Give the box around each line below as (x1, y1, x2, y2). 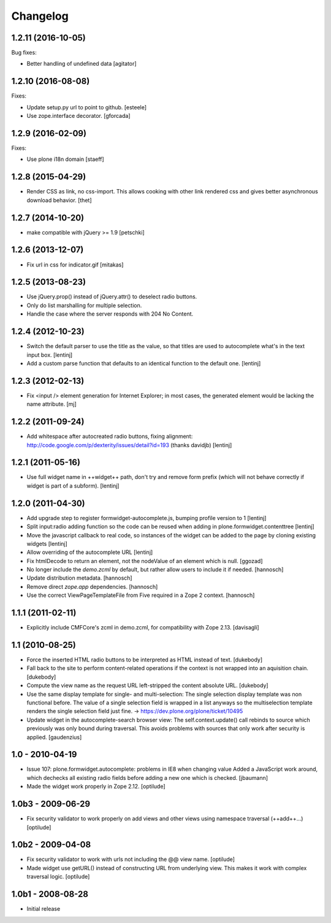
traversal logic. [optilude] (26, 873, 90, 881)
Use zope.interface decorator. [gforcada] (26, 112, 131, 120)
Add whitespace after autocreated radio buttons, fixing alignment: (26, 433, 193, 440)
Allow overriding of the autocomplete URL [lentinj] (26, 548, 153, 556)
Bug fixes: (11, 49, 37, 56)
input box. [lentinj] (26, 351, 73, 359)
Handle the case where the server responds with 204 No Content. (26, 310, 194, 317)
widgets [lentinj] (26, 540, 67, 547)
